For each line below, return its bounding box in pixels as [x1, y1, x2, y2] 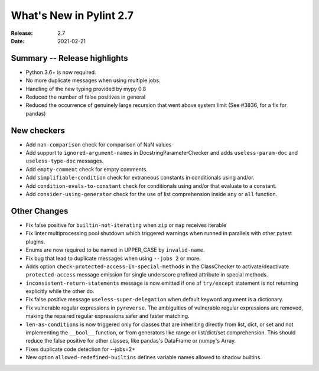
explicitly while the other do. [25, 288, 95, 295]
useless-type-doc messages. [25, 157, 104, 165]
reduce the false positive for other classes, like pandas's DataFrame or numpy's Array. [25, 337, 236, 344]
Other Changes [11, 206, 69, 216]
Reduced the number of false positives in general [25, 93, 146, 100]
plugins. [25, 238, 45, 245]
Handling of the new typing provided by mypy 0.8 [25, 85, 147, 92]
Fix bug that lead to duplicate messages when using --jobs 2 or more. [25, 255, 201, 262]
